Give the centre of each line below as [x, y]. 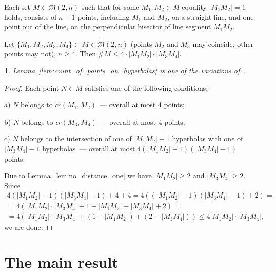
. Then [86, 53]
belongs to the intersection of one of [76, 139]
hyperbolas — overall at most [89, 148]
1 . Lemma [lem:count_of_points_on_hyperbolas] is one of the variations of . [125, 70]
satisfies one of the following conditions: [146, 87]
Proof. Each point [32, 87]
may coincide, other [223, 43]
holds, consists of [30, 16]
